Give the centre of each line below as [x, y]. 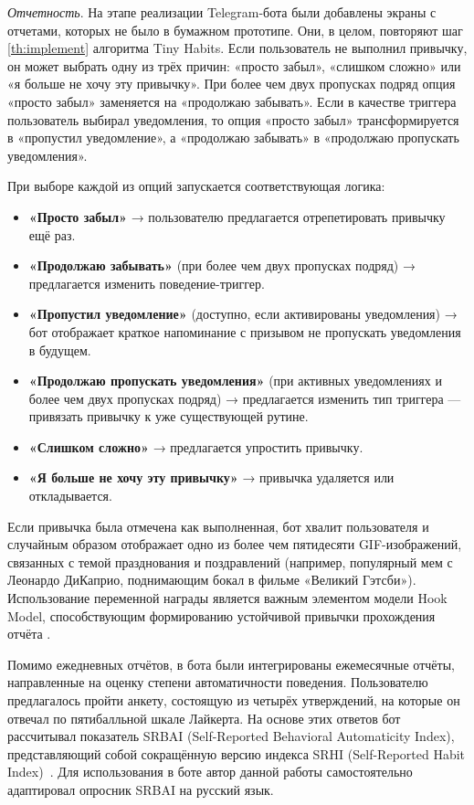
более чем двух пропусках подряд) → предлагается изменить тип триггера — [245, 398]
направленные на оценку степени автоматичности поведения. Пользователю [218, 682]
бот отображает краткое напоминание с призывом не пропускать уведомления [245, 331]
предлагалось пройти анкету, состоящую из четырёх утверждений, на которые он [234, 700]
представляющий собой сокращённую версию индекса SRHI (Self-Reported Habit [237, 753]
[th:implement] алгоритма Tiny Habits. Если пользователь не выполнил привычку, [237, 48]
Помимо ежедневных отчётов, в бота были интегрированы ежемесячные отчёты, [231, 664]
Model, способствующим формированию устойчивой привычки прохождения [221, 615]
